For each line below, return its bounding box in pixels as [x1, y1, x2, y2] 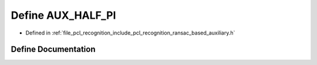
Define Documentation [11, 45, 96, 54]
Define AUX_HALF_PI [11, 9, 116, 22]
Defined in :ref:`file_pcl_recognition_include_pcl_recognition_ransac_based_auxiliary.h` [25, 29, 235, 36]
